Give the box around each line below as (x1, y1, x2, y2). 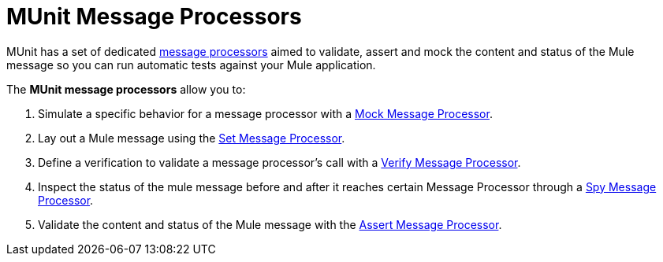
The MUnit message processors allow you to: (6, 82, 246, 96)
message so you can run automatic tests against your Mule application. (6, 57, 376, 72)
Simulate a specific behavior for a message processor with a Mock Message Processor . (38, 106, 493, 120)
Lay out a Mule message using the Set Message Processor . (38, 131, 345, 145)
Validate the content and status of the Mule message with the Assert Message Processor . (38, 217, 502, 231)
